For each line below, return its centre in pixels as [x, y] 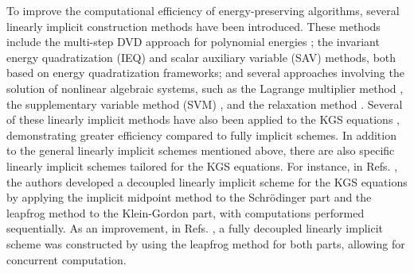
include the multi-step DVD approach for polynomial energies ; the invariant [193, 42]
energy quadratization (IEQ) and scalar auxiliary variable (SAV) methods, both [201, 57]
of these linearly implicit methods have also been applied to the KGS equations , [203, 119]
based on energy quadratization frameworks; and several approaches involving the [205, 73]
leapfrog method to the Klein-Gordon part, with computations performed [186, 212]
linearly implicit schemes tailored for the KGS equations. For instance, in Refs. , [202, 165]
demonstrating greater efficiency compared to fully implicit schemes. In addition [201, 135]
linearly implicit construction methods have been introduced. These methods [193, 26]
